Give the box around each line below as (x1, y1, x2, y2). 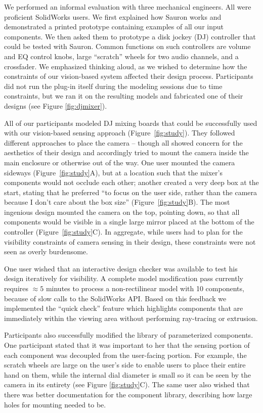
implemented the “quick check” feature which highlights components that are (4, 303, 243, 313)
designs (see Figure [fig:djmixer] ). (4, 100, 107, 111)
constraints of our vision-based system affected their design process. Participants (4, 71, 253, 81)
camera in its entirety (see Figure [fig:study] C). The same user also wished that (4, 379, 250, 390)
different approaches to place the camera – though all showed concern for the (4, 137, 243, 148)
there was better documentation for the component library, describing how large (4, 389, 252, 399)
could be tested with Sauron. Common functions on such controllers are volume (4, 41, 251, 52)
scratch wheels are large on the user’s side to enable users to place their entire (4, 359, 246, 370)
